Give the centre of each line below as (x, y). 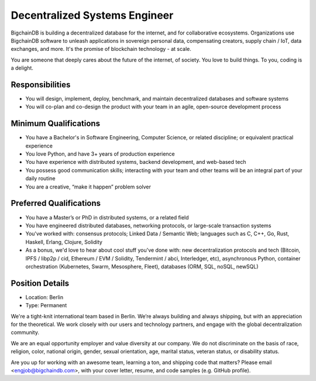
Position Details (40, 283)
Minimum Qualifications (56, 124)
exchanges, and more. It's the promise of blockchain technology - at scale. (101, 49)
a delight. (22, 68)
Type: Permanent (46, 306)
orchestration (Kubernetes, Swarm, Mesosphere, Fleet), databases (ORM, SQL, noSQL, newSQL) (142, 266)
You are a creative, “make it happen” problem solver (88, 187)
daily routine (40, 179)
